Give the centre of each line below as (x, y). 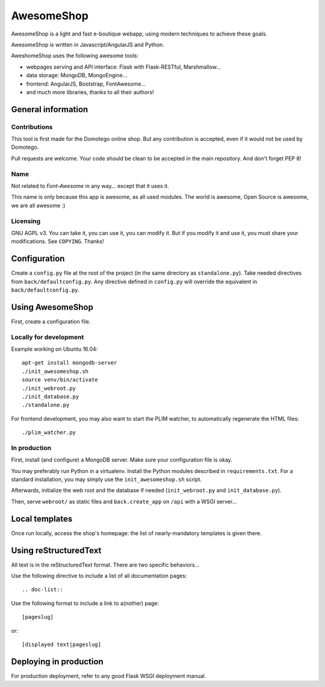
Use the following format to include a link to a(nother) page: (85, 603)
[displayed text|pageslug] (62, 645)
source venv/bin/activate (60, 380)
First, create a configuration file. (51, 321)
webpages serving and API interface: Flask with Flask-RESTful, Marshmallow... (124, 67)
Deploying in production (57, 661)
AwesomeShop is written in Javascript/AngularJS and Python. (88, 45)
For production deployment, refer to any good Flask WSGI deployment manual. (109, 676)
